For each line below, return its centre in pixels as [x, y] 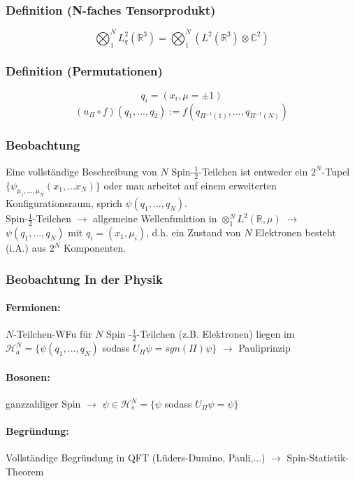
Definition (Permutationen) [84, 71]
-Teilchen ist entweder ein [253, 171]
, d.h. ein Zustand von [194, 232]
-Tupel [336, 171]
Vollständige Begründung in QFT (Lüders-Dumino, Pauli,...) [136, 458]
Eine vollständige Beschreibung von [81, 171]
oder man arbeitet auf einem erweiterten [190, 185]
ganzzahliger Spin [43, 404]
